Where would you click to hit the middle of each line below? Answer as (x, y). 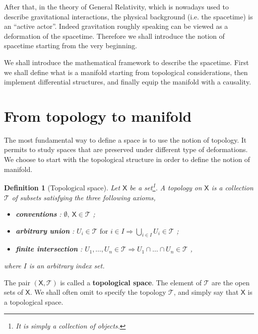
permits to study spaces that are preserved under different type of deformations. (126, 149)
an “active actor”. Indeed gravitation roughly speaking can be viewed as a (116, 26)
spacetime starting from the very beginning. (71, 45)
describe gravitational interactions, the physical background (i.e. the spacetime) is (129, 16)
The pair (17, 282)
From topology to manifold (98, 116)
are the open (231, 282)
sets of (14, 292)
